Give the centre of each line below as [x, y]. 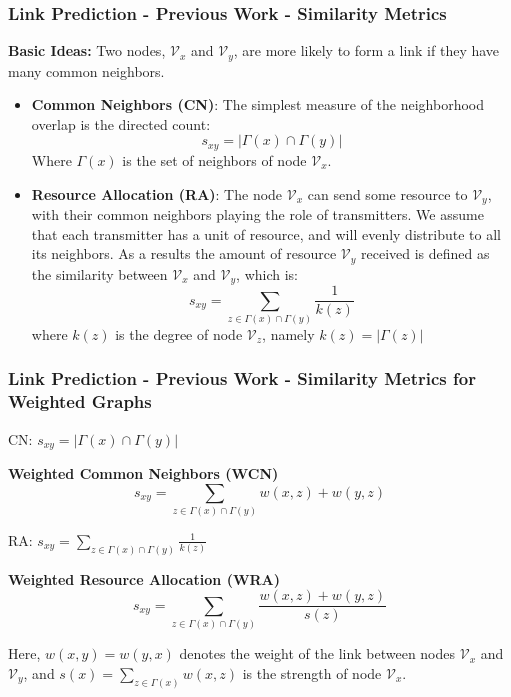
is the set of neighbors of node [214, 159]
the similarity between [99, 273]
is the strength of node [312, 672]
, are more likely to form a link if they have [366, 50]
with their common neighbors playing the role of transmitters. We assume [257, 213]
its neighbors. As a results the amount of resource [184, 253]
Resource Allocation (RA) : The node [157, 193]
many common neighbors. [86, 70]
